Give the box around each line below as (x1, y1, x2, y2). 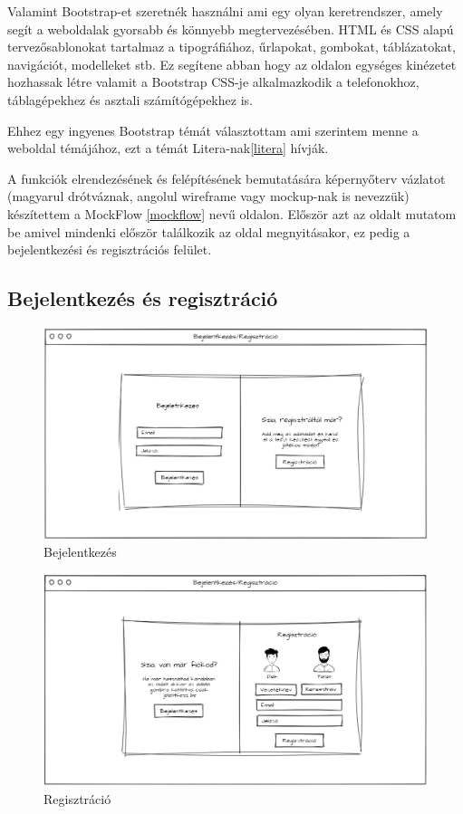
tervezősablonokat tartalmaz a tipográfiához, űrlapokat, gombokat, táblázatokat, (7, 37, 456, 56)
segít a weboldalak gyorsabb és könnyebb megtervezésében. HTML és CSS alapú (7, 19, 454, 38)
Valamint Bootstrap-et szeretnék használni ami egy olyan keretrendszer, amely (7, 2, 443, 20)
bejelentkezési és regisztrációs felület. (7, 240, 212, 259)
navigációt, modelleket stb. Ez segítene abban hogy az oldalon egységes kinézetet (7, 54, 457, 73)
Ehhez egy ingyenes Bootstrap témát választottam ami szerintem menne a (7, 120, 419, 139)
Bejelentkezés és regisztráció (7, 284, 278, 312)
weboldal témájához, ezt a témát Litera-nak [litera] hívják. (7, 139, 329, 158)
